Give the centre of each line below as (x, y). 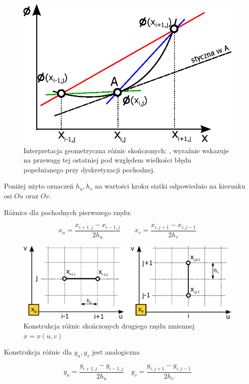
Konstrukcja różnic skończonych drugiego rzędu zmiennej (109, 326)
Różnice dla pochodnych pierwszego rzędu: (68, 212)
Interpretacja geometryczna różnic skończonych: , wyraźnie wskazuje (126, 150)
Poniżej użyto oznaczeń (39, 186)
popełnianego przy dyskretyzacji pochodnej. (89, 169)
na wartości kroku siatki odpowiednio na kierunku (170, 186)
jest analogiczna (116, 352)
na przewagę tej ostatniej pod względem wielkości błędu (108, 160)
